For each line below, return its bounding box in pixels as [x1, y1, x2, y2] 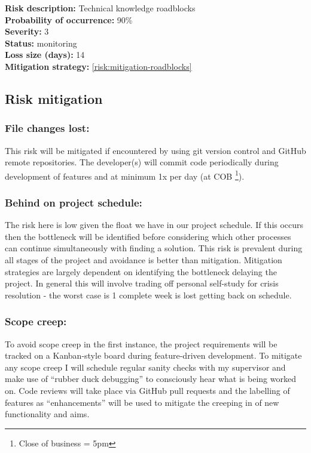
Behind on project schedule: [5, 195, 142, 209]
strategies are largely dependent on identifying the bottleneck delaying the [5, 265, 277, 278]
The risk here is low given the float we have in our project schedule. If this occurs [5, 218, 304, 231]
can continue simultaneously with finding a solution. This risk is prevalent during [5, 242, 303, 254]
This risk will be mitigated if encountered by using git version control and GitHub [5, 144, 306, 156]
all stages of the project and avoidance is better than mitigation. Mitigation [5, 254, 282, 266]
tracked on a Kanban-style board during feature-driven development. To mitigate [5, 349, 302, 362]
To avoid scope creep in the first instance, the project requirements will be [5, 337, 278, 350]
